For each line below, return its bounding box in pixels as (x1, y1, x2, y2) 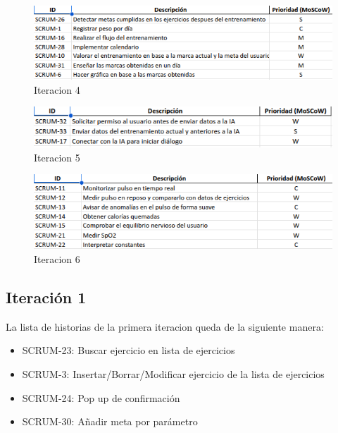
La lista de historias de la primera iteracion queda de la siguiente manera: (6, 319, 324, 334)
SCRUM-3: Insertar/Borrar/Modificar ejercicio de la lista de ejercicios (22, 366, 325, 381)
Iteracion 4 (34, 82, 80, 97)
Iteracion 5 (34, 150, 80, 164)
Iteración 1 (6, 286, 87, 307)
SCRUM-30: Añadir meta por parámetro (22, 414, 198, 429)
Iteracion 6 (34, 251, 80, 266)
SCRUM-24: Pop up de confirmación (22, 390, 180, 405)
